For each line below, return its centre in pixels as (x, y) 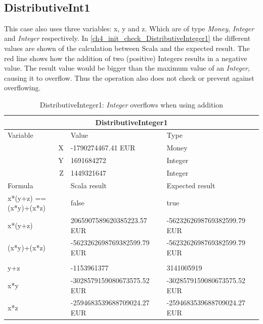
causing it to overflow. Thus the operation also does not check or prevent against (129, 77)
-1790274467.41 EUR (103, 148)
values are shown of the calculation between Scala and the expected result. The (127, 48)
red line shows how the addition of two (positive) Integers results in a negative (126, 58)
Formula (20, 185)
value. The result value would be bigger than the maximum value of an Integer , (127, 68)
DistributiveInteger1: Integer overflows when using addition (131, 104)
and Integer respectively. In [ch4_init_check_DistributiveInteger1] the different (127, 38)
